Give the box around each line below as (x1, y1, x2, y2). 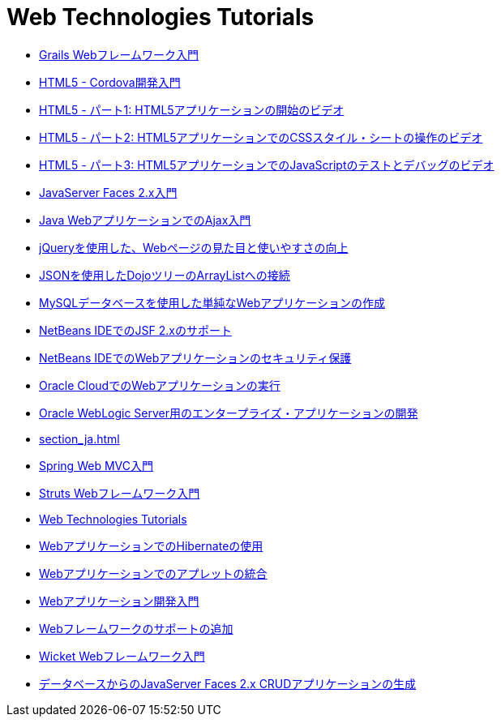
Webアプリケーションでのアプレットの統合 (39, 566, 268, 580)
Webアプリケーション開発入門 (39, 593, 199, 608)
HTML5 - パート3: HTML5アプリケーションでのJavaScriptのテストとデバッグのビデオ (39, 157, 495, 172)
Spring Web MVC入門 (39, 458, 153, 473)
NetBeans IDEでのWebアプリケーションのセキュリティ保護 (39, 350, 352, 365)
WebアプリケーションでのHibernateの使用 (39, 538, 263, 553)
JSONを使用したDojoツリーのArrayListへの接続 (39, 267, 290, 282)
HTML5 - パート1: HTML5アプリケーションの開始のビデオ (39, 102, 345, 117)
